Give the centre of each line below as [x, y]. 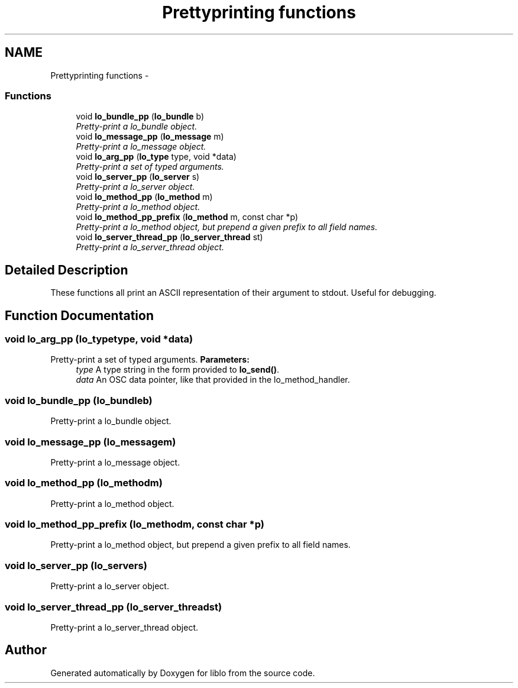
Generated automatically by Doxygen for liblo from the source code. [183, 673]
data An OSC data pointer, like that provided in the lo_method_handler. [213, 380]
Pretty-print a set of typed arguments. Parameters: [150, 360]
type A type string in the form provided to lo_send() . [178, 370]
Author [26, 650]
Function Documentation [79, 315]
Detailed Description [67, 270]
